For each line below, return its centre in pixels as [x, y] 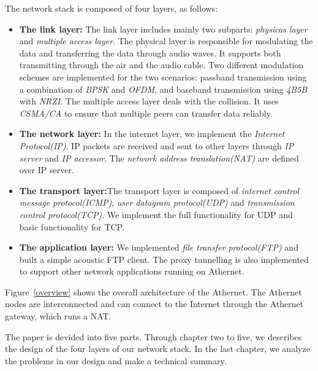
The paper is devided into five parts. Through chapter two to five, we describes [153, 336]
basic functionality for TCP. [72, 226]
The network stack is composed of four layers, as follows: [112, 8]
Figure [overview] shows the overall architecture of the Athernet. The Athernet [153, 291]
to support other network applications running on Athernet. [132, 271]
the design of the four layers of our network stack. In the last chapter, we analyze [157, 349]
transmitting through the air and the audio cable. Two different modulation [161, 65]
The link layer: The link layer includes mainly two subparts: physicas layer [163, 29]
